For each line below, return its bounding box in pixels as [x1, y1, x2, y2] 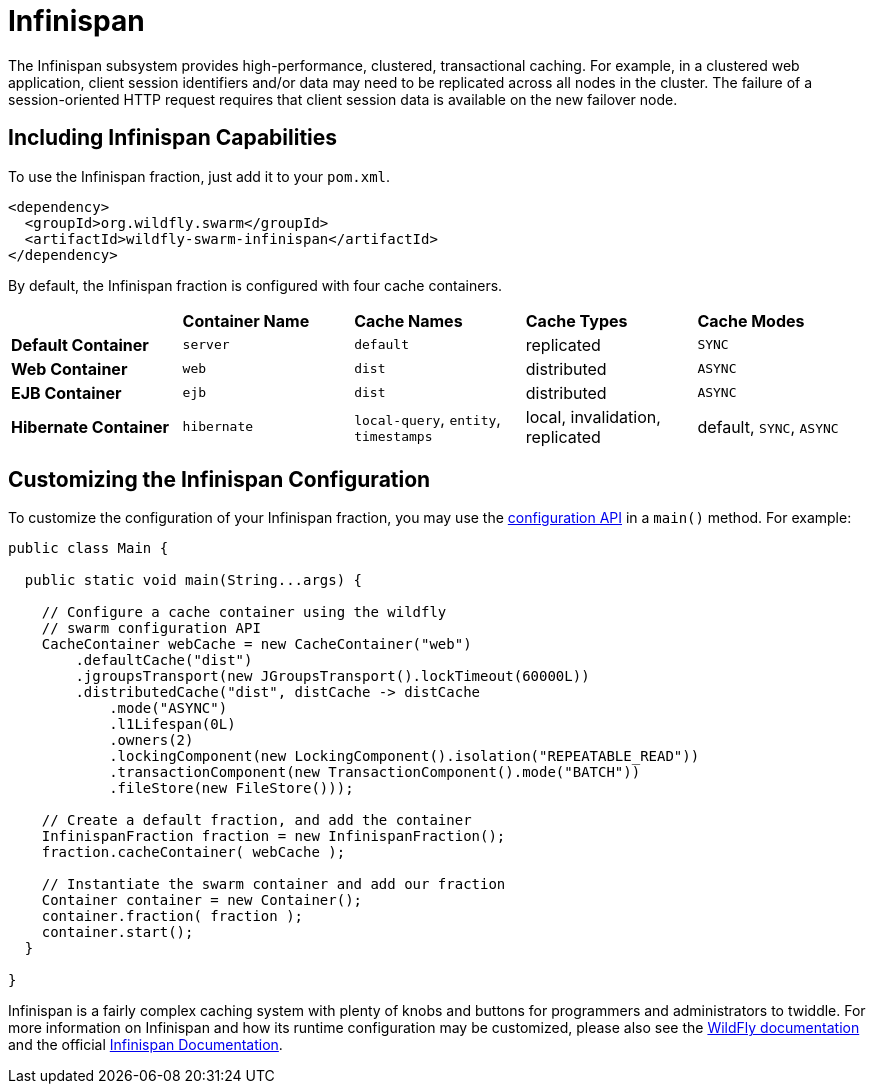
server [182, 337, 230, 353]
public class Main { [8, 540, 169, 557]
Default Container [11, 334, 149, 355]
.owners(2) [109, 732, 194, 749]
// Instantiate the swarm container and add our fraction [41, 876, 506, 893]
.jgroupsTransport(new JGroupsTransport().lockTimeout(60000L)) [75, 668, 590, 685]
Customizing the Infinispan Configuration [8, 467, 431, 493]
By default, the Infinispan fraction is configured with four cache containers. [8, 276, 503, 294]
